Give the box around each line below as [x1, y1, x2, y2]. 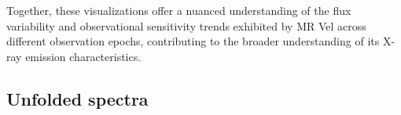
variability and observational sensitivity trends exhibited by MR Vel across [6, 17, 366, 34]
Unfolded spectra [6, 86, 149, 110]
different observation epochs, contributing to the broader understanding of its [6, 33, 380, 49]
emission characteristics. [25, 48, 142, 64]
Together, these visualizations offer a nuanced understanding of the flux [6, 2, 351, 18]
